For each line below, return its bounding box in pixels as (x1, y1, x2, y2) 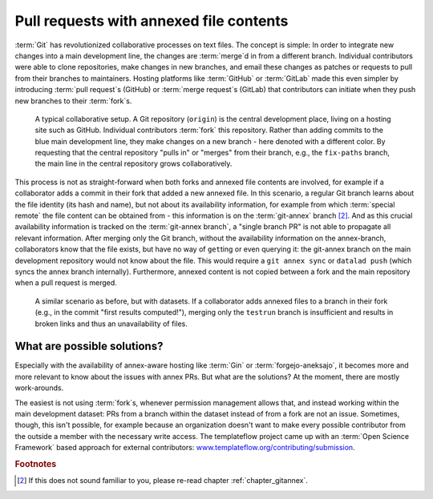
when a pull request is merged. (14, 278, 118, 288)
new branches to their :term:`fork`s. (14, 96, 132, 106)
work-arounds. (14, 383, 64, 392)
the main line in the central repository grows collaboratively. (34, 159, 233, 168)
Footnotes (14, 458, 57, 469)
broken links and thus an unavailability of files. (34, 319, 188, 328)
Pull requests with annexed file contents (14, 12, 289, 30)
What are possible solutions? (14, 340, 164, 353)
